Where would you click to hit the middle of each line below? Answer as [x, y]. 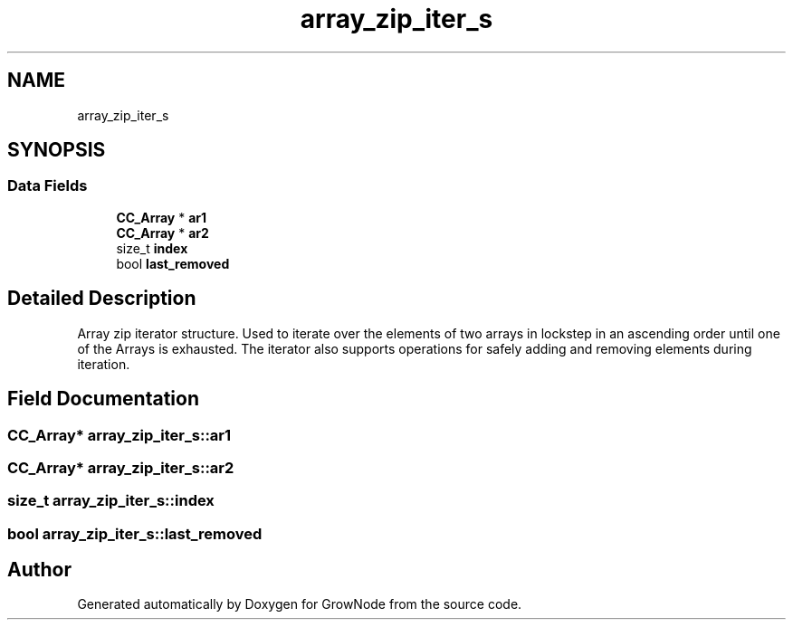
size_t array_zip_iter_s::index [111, 501]
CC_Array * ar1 [162, 217]
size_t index [152, 248]
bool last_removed [173, 263]
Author [39, 570]
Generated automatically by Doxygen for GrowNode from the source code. [300, 604]
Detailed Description [102, 299]
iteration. [104, 364]
